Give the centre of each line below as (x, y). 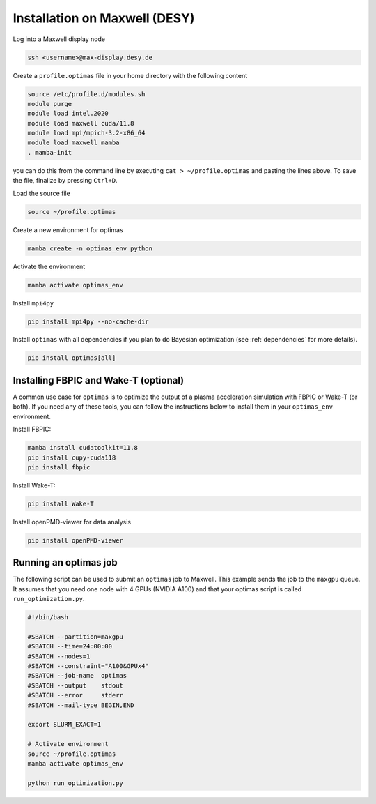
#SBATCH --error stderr (75, 695)
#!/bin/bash (48, 617)
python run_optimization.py (75, 783)
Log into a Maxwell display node (59, 39)
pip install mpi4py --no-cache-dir (88, 321)
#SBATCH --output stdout (75, 685)
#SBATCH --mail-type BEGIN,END (81, 705)
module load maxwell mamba (73, 143)
